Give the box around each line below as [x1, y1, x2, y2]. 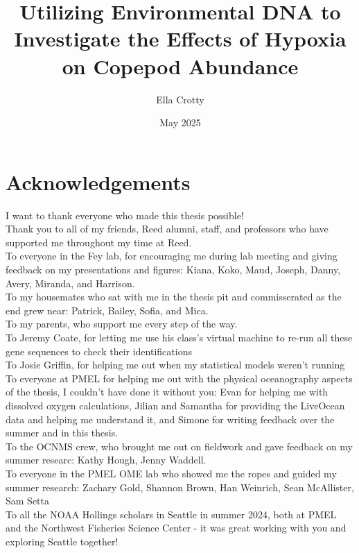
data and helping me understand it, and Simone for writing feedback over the [6, 411, 335, 426]
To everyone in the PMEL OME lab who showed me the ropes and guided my [6, 466, 337, 480]
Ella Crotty [156, 92, 204, 106]
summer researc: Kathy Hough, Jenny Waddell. [6, 452, 207, 467]
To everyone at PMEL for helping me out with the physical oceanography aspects [6, 371, 353, 385]
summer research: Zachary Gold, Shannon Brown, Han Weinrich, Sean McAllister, [6, 479, 354, 494]
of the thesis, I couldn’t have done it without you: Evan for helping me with [6, 384, 329, 399]
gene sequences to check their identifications [6, 343, 192, 358]
